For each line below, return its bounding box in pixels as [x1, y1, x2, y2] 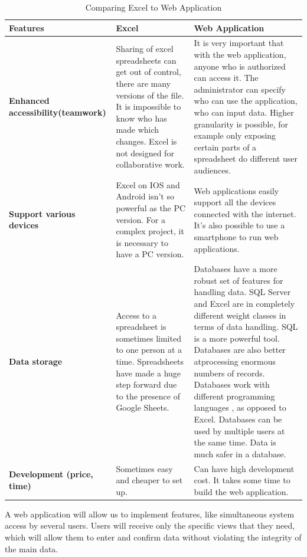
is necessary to [116, 236, 168, 248]
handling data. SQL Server [194, 286, 291, 298]
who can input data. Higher [194, 106, 294, 118]
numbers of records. [194, 366, 265, 379]
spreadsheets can [116, 54, 177, 66]
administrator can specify [194, 83, 286, 95]
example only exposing [194, 129, 276, 142]
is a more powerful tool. [194, 332, 280, 344]
